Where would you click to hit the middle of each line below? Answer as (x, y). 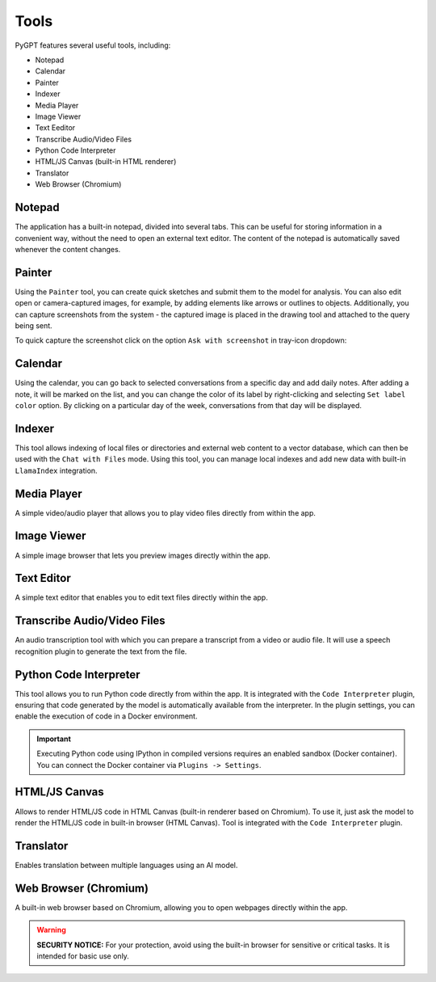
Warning (51, 930)
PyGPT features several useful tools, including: (93, 45)
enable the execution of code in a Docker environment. (106, 716)
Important (54, 739)
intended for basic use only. (83, 956)
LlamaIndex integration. (56, 470)
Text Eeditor (55, 128)
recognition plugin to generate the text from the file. (101, 651)
